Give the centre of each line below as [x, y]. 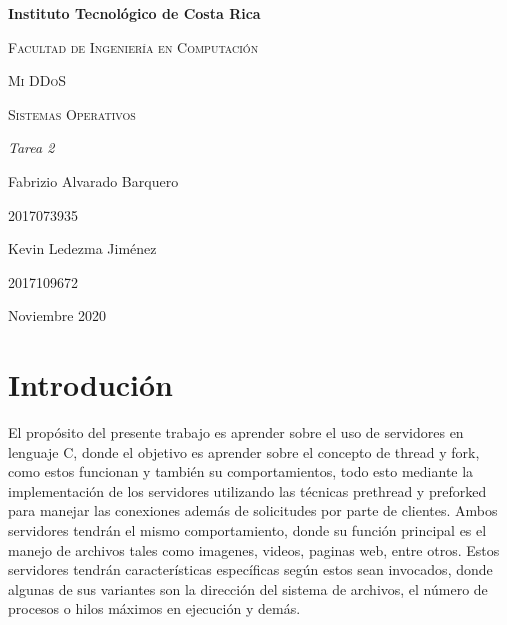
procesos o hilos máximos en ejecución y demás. [154, 608]
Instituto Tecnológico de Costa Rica [134, 13]
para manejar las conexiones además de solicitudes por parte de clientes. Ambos [253, 510]
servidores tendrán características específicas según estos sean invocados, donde [250, 569]
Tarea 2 [31, 147]
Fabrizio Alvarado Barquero [93, 180]
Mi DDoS [37, 80]
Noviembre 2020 [57, 315]
